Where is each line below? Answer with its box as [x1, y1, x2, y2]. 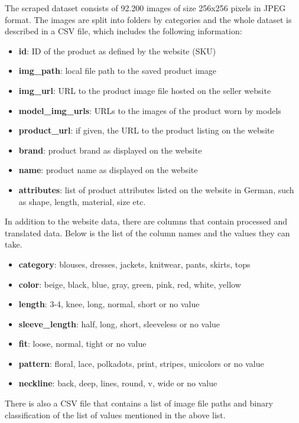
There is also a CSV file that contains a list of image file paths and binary [5, 397, 273, 409]
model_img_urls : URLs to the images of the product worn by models [18, 104, 281, 116]
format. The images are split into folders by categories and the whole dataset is [5, 13, 292, 25]
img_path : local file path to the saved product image [18, 64, 217, 77]
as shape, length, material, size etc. [18, 195, 146, 207]
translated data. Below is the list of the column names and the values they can [5, 226, 290, 239]
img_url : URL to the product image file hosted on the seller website [18, 84, 271, 96]
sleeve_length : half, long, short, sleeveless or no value [18, 317, 220, 330]
